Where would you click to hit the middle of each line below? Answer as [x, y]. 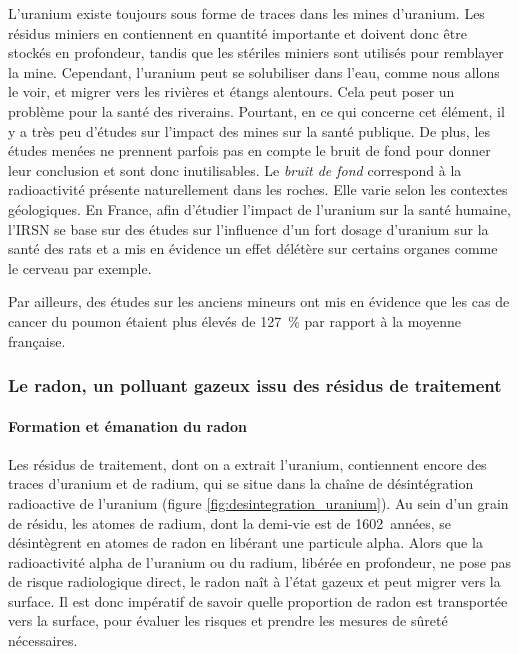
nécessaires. [43, 640]
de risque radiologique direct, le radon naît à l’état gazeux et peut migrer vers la [254, 581]
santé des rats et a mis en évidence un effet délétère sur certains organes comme [253, 248]
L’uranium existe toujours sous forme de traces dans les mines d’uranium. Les [246, 13]
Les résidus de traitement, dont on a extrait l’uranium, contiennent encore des [247, 463]
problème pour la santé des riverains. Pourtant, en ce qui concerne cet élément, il [256, 110]
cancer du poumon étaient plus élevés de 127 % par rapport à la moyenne [234, 320]
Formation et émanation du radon [127, 425]
